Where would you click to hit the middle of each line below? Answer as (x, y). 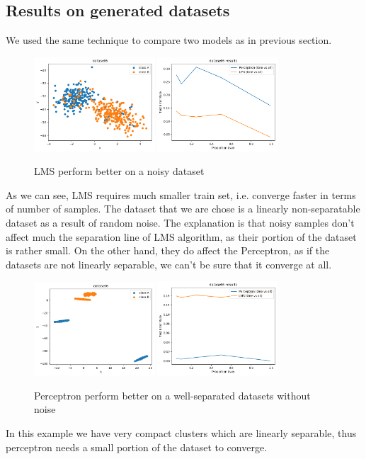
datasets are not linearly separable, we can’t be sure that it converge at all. (169, 264)
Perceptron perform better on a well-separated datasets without (172, 395)
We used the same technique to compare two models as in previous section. (169, 40)
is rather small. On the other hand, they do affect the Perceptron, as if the (168, 250)
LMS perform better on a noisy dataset (119, 171)
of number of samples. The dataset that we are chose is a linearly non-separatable (183, 209)
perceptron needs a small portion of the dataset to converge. (137, 447)
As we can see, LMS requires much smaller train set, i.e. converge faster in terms (181, 194)
